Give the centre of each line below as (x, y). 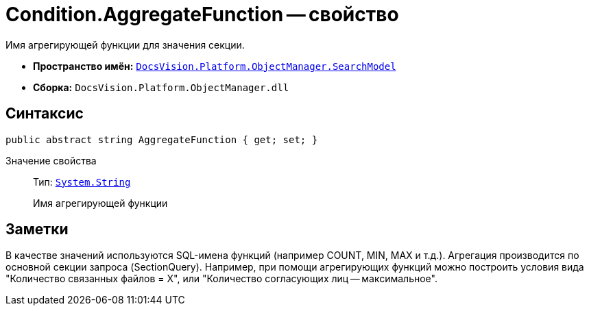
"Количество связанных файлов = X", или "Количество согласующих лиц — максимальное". (221, 279)
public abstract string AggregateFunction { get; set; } (162, 139)
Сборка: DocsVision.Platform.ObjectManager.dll (161, 87)
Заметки (37, 229)
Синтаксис (45, 114)
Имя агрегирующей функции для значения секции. (125, 45)
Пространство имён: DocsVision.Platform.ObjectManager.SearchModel (215, 66)
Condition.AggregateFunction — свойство (202, 14)
